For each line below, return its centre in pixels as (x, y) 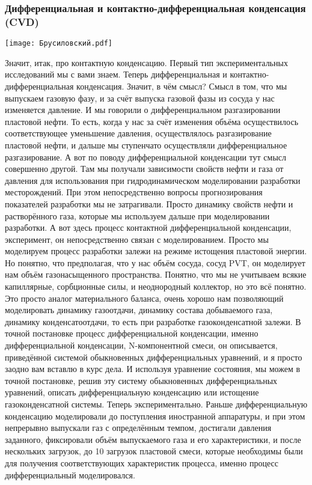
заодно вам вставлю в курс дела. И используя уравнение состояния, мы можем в (153, 369)
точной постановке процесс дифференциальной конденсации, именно (132, 333)
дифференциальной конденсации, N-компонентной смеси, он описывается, (141, 345)
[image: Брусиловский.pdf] (59, 44)
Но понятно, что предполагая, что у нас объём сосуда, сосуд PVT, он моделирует (155, 262)
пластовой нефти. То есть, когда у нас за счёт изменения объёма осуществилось (152, 121)
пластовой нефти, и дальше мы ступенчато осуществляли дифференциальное (146, 145)
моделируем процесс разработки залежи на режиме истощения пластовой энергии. (156, 251)
